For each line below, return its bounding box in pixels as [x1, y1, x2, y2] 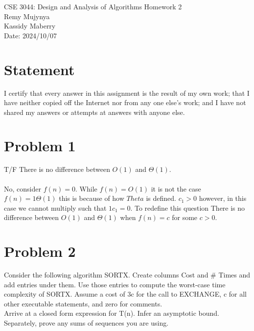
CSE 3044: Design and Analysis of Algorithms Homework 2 [4, 1, 182, 11]
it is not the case [151, 183, 201, 193]
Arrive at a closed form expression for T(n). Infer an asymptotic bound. [4, 308, 220, 318]
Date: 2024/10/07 [4, 30, 57, 40]
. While [75, 183, 97, 193]
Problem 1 [4, 136, 76, 156]
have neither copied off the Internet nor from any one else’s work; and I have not [4, 97, 246, 108]
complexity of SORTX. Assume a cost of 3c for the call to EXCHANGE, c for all [4, 289, 247, 299]
